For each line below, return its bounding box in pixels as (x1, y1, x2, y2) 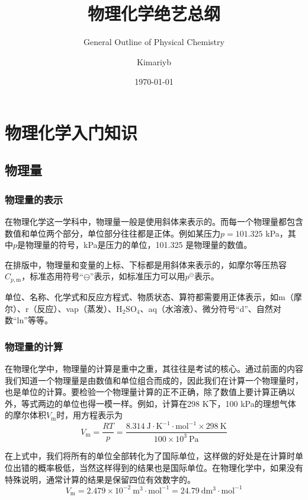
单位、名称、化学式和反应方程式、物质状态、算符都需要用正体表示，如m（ (5, 290, 294, 302)
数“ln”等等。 (5, 314, 53, 326)
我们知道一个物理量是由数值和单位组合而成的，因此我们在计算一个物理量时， (5, 374, 303, 386)
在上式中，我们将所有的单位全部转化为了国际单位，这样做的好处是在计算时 (5, 450, 295, 462)
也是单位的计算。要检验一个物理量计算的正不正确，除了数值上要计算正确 (5, 386, 287, 398)
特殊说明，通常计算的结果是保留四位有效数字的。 (5, 473, 195, 485)
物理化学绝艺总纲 (87, 1, 220, 26)
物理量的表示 (5, 192, 63, 206)
